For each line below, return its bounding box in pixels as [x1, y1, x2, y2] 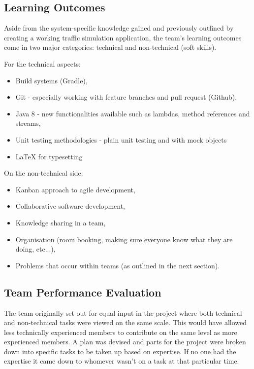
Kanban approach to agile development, [15, 184, 135, 194]
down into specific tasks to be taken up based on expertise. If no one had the [4, 346, 236, 356]
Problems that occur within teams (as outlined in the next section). [15, 260, 220, 270]
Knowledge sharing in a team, [15, 217, 106, 227]
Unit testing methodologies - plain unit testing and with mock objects [15, 134, 227, 145]
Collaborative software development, [15, 201, 126, 211]
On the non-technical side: [4, 168, 83, 178]
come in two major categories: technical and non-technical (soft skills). [4, 42, 217, 52]
